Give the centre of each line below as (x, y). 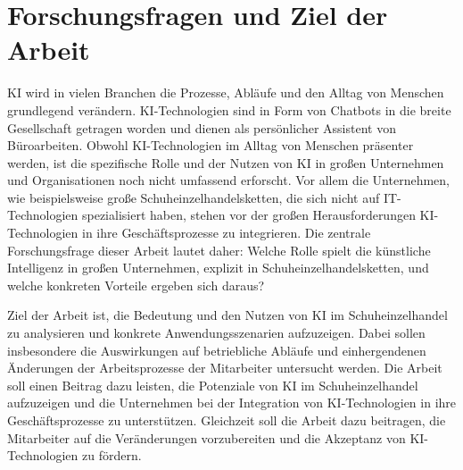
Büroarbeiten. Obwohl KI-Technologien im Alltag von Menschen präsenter (211, 145)
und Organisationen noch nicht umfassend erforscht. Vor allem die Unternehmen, (228, 180)
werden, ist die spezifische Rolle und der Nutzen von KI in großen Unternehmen (226, 162)
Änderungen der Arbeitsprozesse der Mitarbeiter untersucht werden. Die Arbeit (225, 368)
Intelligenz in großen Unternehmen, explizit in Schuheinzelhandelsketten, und (218, 268)
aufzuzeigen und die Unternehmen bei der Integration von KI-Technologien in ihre (232, 403)
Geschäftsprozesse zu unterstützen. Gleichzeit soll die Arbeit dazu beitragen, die (227, 420)
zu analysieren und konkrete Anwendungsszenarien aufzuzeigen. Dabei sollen (216, 333)
